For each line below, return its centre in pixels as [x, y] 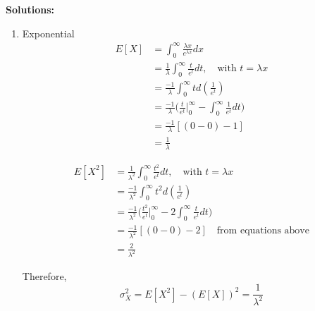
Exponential [48, 33]
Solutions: [30, 9]
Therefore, [44, 276]
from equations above [263, 231]
